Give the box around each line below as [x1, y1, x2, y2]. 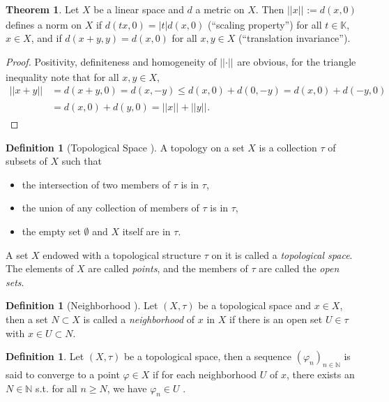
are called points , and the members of [88, 261, 248, 276]
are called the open [259, 261, 340, 276]
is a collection [259, 140, 317, 154]
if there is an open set [229, 311, 323, 326]
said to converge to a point [6, 366, 120, 381]
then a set [6, 311, 48, 326]
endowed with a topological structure [43, 247, 201, 262]
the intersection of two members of [22, 177, 170, 191]
